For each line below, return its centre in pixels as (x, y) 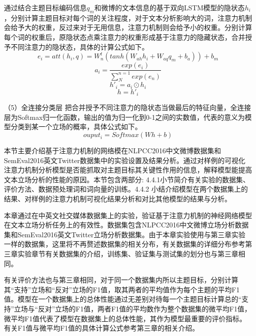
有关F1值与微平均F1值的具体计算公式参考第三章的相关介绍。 (102, 328)
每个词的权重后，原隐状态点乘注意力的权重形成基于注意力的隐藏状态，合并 (125, 37)
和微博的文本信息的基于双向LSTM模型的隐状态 (170, 7)
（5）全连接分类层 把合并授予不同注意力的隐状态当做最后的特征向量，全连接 (128, 107)
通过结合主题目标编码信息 (45, 7)
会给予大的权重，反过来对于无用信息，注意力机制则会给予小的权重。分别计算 (128, 27)
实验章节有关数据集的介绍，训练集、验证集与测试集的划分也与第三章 (128, 253)
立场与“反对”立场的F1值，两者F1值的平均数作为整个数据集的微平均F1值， (133, 308)
